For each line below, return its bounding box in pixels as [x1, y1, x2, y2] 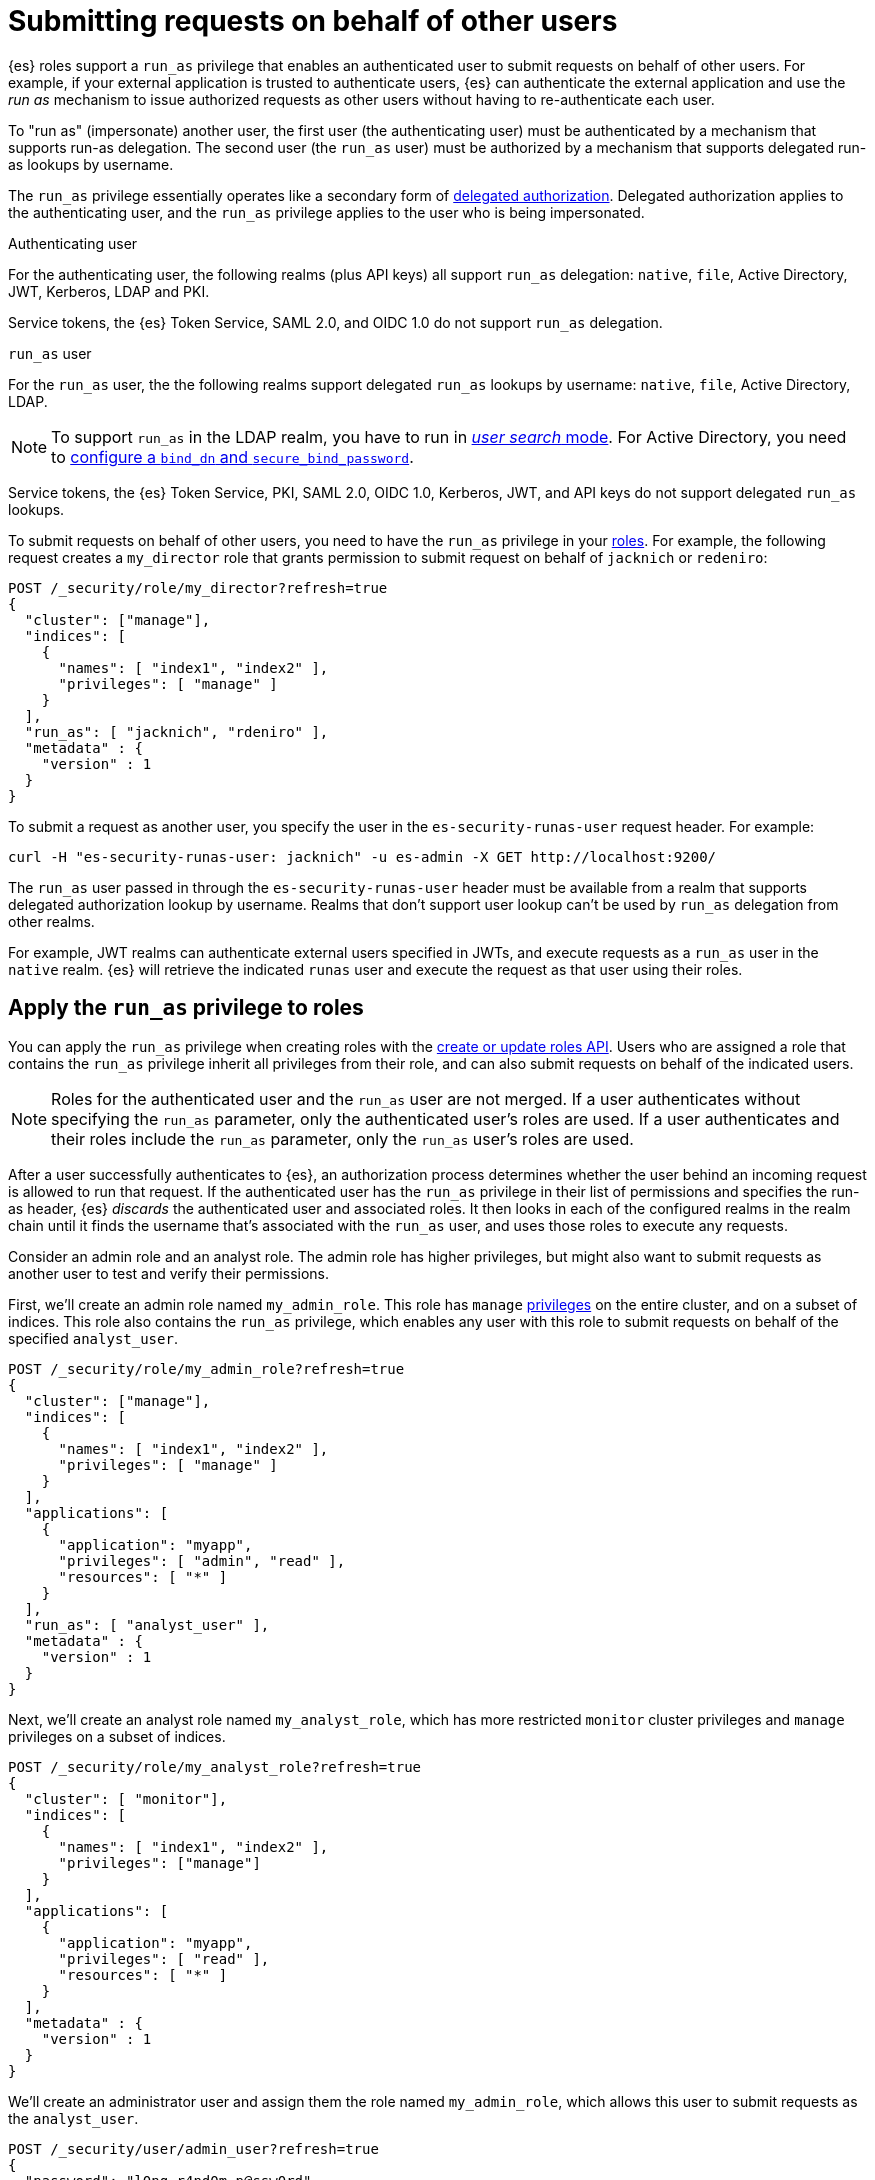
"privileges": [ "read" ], [58, 1950, 270, 1967]
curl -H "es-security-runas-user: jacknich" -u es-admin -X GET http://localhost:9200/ [8, 848, 717, 865]
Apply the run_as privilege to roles [8, 995, 364, 1021]
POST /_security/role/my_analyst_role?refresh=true [8, 1758, 422, 1775]
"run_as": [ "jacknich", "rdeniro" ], [24, 723, 329, 740]
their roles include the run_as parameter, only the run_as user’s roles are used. [51, 1128, 634, 1149]
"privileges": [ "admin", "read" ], [58, 1552, 346, 1569]
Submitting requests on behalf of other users [8, 4, 618, 38]
